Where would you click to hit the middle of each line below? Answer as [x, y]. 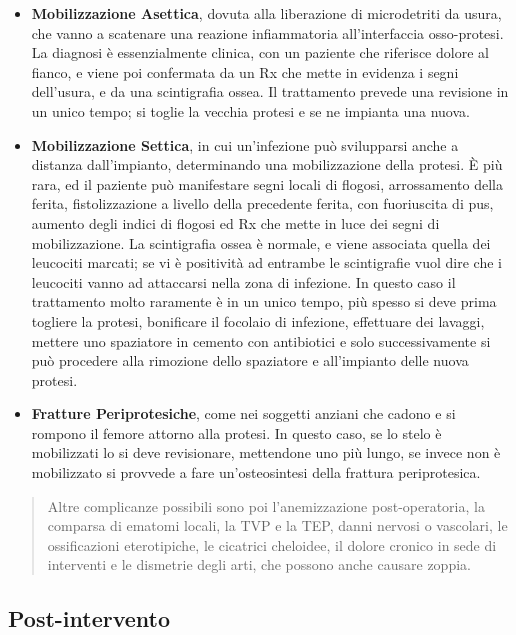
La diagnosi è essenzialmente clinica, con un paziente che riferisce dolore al [260, 52]
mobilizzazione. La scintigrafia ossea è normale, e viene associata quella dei [261, 242]
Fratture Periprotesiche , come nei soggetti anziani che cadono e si [243, 413]
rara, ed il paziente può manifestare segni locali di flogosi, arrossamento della [267, 183]
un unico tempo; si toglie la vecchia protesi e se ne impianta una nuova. [250, 110]
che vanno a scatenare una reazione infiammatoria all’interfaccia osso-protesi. [267, 32]
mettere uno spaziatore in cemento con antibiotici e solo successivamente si [261, 340]
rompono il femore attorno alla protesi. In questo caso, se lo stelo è [236, 432]
